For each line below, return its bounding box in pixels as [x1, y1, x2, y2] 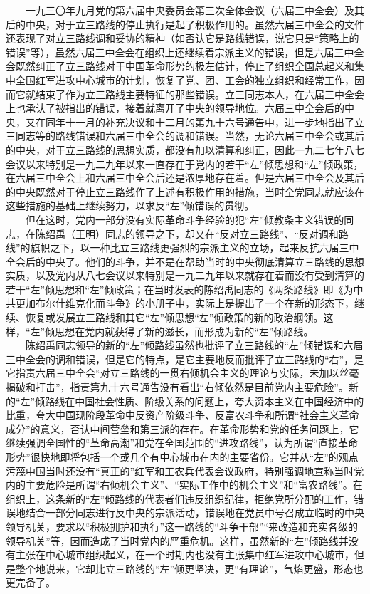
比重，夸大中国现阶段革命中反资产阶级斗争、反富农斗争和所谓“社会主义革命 [6, 407, 359, 422]
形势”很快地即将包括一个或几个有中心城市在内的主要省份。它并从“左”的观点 [6, 449, 359, 464]
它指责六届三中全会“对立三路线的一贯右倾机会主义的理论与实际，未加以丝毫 [6, 365, 359, 380]
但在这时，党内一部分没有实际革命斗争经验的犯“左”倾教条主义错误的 [25, 212, 344, 226]
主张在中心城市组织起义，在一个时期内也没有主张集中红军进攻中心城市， [15, 547, 354, 562]
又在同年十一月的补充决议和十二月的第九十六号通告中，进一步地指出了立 [25, 114, 364, 129]
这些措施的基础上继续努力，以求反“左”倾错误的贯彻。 [6, 198, 255, 213]
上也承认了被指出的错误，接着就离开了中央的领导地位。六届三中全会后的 [6, 100, 344, 115]
